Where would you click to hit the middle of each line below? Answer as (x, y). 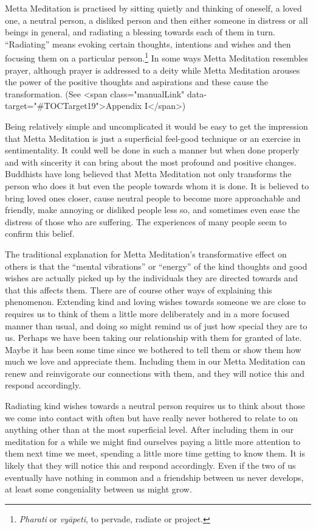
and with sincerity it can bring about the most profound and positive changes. (151, 162)
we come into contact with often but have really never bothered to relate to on (151, 417)
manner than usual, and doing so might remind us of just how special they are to (156, 325)
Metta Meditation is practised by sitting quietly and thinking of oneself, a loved (153, 8)
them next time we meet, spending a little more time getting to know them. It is (155, 453)
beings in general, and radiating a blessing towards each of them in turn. (140, 32)
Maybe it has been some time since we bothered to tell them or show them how (153, 349)
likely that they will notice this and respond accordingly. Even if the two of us (150, 465)
